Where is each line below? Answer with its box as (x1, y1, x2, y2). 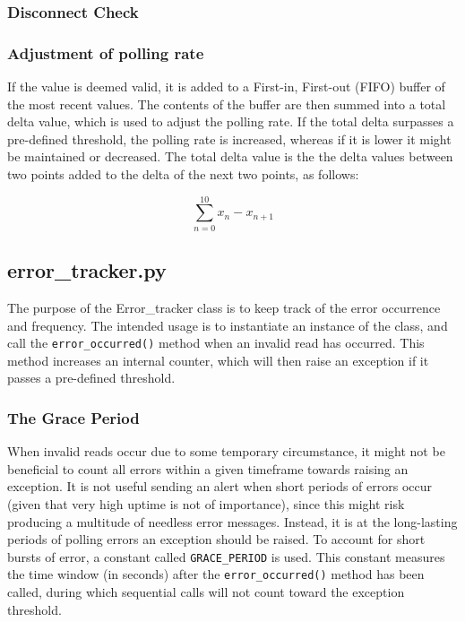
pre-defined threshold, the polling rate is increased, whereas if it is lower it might (7, 129, 452, 148)
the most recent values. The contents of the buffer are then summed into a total (7, 94, 446, 113)
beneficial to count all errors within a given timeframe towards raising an (7, 459, 409, 478)
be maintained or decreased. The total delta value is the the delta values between (7, 147, 453, 166)
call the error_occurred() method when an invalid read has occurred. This (7, 333, 425, 352)
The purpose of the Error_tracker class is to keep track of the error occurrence (7, 298, 441, 316)
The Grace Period (7, 406, 140, 428)
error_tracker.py (7, 256, 167, 284)
